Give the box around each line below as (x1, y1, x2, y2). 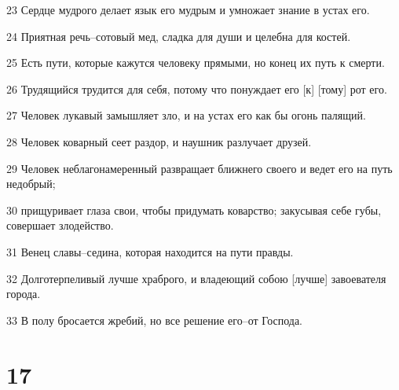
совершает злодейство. (6, 217, 114, 234)
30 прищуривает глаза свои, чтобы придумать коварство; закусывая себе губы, (6, 201, 382, 218)
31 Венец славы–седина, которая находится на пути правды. (6, 243, 294, 259)
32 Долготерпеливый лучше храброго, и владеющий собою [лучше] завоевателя (6, 270, 386, 286)
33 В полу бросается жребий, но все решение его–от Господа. (6, 311, 303, 328)
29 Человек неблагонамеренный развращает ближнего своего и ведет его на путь (6, 160, 393, 176)
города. (6, 285, 41, 302)
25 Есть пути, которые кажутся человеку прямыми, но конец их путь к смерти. (6, 54, 385, 71)
